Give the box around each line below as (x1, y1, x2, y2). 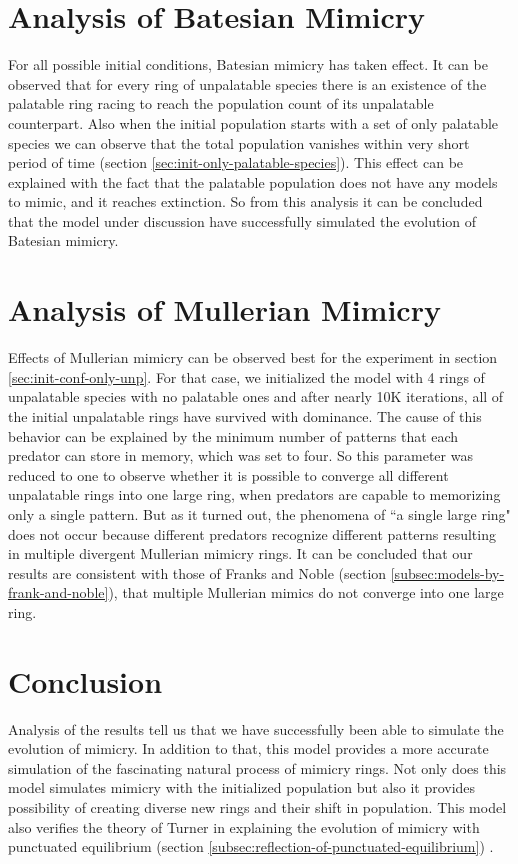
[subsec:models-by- (390, 562, 505, 583)
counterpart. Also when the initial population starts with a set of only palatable (8, 112, 499, 133)
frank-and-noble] (8, 582, 109, 603)
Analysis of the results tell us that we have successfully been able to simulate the (8, 718, 504, 739)
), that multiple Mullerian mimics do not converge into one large (108, 582, 504, 603)
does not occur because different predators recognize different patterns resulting (8, 523, 496, 544)
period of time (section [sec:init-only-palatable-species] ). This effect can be (8, 152, 464, 173)
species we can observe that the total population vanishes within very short (8, 132, 470, 153)
